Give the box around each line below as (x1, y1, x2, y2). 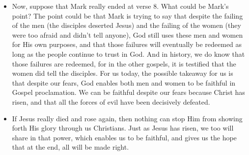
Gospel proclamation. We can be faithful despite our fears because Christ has (12, 87, 245, 97)
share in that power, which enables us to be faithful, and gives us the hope (12, 132, 237, 142)
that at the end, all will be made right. (12, 142, 129, 152)
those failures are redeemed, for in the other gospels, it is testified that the (12, 58, 236, 68)
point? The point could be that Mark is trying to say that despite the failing (12, 10, 243, 21)
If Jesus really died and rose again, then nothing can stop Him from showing (12, 113, 243, 123)
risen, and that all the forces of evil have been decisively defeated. (12, 96, 210, 107)
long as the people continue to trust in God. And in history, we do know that (12, 48, 245, 59)
